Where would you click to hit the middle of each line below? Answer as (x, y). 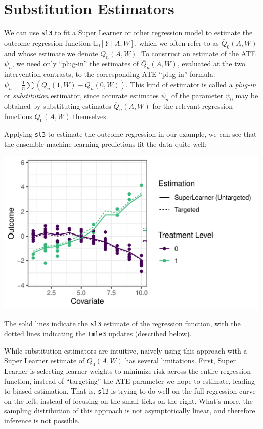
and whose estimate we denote (51, 53)
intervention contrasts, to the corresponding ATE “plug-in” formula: (110, 74)
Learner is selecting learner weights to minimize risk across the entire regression (127, 370)
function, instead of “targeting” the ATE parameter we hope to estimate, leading (129, 381)
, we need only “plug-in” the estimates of (75, 64)
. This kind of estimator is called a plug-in (191, 84)
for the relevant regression (192, 106)
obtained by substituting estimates (58, 106)
